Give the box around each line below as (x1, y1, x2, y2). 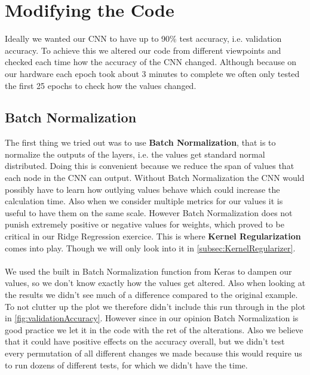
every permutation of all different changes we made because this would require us (5, 346, 302, 359)
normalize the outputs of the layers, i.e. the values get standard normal (5, 147, 265, 160)
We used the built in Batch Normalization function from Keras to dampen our (5, 265, 292, 277)
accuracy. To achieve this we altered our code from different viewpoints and (5, 44, 281, 56)
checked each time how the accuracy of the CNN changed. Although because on (5, 56, 297, 68)
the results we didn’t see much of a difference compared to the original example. (5, 288, 298, 301)
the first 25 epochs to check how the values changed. (5, 79, 197, 91)
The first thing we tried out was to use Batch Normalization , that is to (5, 136, 276, 149)
